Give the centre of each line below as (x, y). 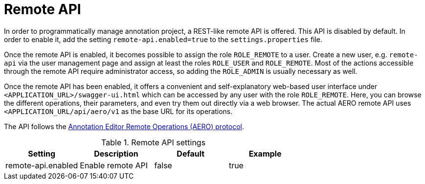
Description (116, 153)
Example (265, 153)
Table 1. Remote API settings (154, 142)
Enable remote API (114, 165)
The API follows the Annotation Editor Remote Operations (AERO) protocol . (124, 126)
